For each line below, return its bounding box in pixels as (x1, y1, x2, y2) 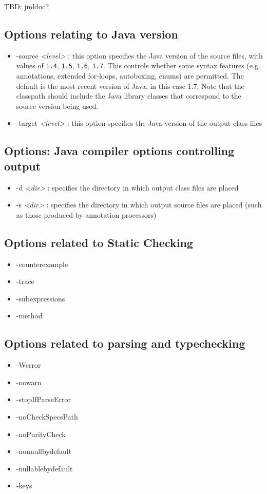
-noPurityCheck (16, 428, 66, 439)
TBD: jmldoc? (4, 1, 49, 11)
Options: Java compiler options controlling (4, 143, 235, 159)
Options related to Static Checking (4, 234, 193, 250)
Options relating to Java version (4, 26, 178, 42)
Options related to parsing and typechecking (4, 335, 245, 351)
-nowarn (16, 376, 42, 387)
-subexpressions (16, 293, 65, 303)
